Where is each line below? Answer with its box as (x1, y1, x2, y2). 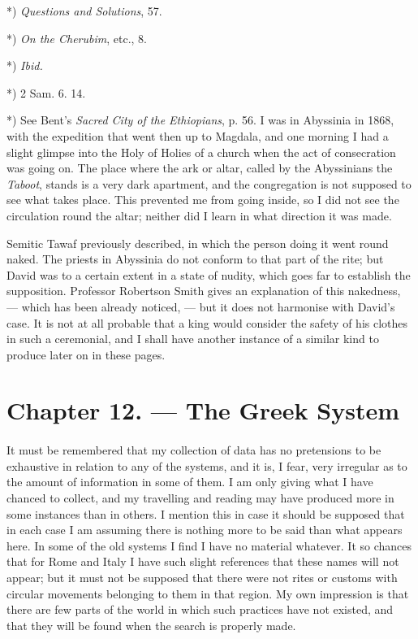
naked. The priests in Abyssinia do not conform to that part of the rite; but (6, 250, 384, 267)
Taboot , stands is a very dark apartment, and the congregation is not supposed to (6, 175, 412, 192)
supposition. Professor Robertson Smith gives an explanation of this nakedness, (6, 282, 401, 299)
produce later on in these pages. (6, 346, 166, 363)
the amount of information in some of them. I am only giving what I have (6, 473, 373, 490)
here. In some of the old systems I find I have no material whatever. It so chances (6, 537, 412, 554)
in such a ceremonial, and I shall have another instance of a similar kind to (6, 330, 379, 347)
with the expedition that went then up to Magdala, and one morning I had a (6, 127, 389, 144)
